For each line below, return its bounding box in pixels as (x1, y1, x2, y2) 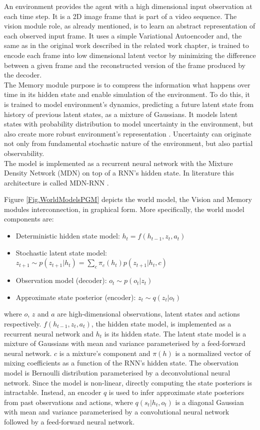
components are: (4, 213, 54, 224)
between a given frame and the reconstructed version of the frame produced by (4, 59, 245, 70)
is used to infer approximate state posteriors (108, 387, 244, 397)
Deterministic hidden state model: (15, 230, 120, 241)
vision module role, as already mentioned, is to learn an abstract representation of (4, 20, 255, 31)
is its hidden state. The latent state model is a (104, 328, 246, 338)
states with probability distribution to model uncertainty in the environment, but (4, 118, 253, 129)
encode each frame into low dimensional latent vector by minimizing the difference (4, 49, 256, 60)
